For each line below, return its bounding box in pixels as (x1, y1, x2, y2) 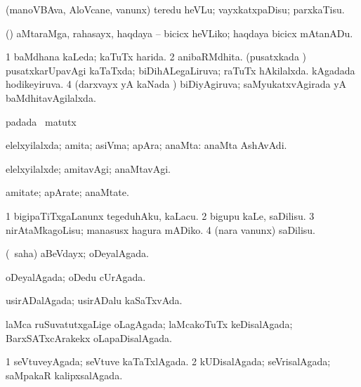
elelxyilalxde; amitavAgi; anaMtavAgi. (6, 161, 171, 176)
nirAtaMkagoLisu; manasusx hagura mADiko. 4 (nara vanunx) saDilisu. (6, 222, 315, 237)
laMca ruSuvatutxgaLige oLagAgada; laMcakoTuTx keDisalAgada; (6, 316, 293, 331)
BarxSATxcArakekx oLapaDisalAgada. (6, 330, 172, 345)
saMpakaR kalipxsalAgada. (6, 367, 123, 382)
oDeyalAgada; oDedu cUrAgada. (6, 269, 146, 284)
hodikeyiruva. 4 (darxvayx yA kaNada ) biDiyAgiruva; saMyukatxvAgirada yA (6, 77, 347, 91)
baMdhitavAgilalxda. (6, 90, 96, 105)
